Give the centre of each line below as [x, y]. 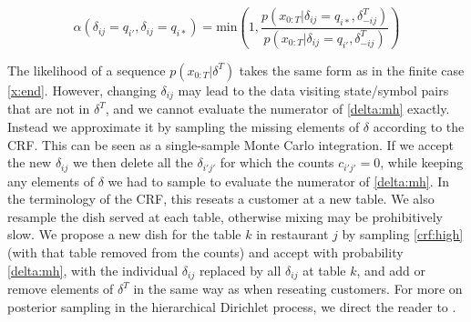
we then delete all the [133, 162]
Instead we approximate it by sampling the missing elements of [184, 126]
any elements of [51, 181]
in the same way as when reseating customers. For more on [298, 289]
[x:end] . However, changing [82, 90]
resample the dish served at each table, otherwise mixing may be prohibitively [225, 216]
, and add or [391, 270]
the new [30, 162]
